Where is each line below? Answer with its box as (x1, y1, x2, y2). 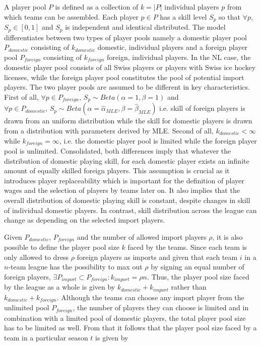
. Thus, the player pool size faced (147, 271, 249, 282)
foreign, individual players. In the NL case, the (107, 51, 251, 62)
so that (219, 11, 240, 22)
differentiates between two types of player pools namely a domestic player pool (4, 32, 247, 42)
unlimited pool (4, 302, 49, 313)
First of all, (4, 91, 39, 102)
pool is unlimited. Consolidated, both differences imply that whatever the (4, 146, 231, 156)
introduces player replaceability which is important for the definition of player (4, 175, 244, 185)
